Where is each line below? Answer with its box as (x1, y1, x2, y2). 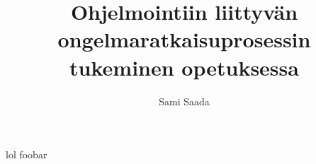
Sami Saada (159, 93, 210, 108)
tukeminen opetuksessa (69, 52, 299, 81)
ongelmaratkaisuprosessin (57, 25, 311, 54)
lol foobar (6, 147, 47, 162)
